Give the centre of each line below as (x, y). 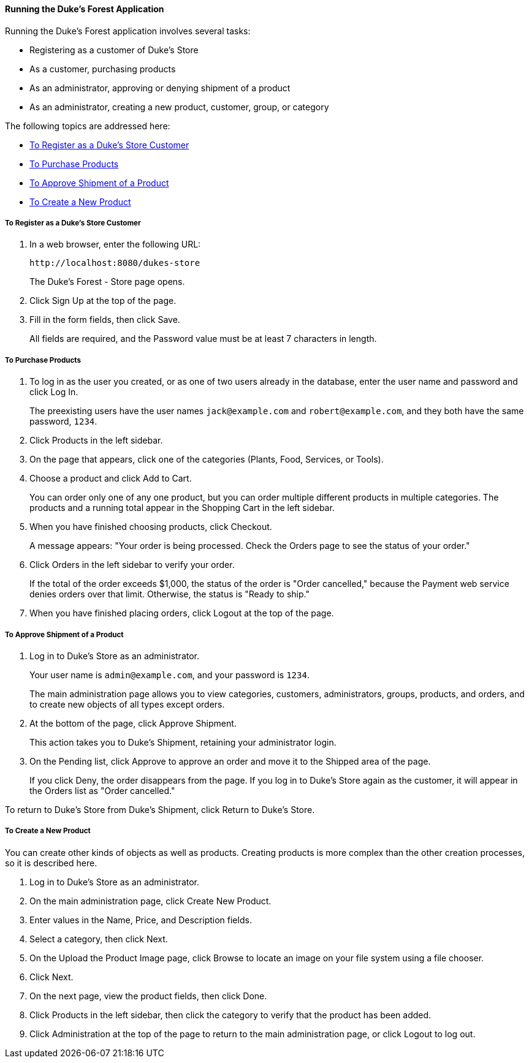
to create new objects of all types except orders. (127, 704)
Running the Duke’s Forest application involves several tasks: (128, 31)
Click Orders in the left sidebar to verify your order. (132, 565)
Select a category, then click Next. (99, 939)
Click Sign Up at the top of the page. (103, 301)
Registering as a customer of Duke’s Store (114, 50)
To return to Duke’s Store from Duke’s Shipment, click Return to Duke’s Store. (160, 809)
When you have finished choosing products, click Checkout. (151, 527)
